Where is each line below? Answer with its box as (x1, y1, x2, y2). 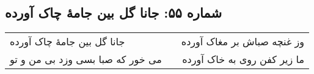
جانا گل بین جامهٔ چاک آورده (10, 34, 125, 49)
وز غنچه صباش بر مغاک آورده (181, 34, 305, 49)
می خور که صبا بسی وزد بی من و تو (10, 52, 162, 67)
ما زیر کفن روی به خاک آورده (182, 52, 305, 67)
